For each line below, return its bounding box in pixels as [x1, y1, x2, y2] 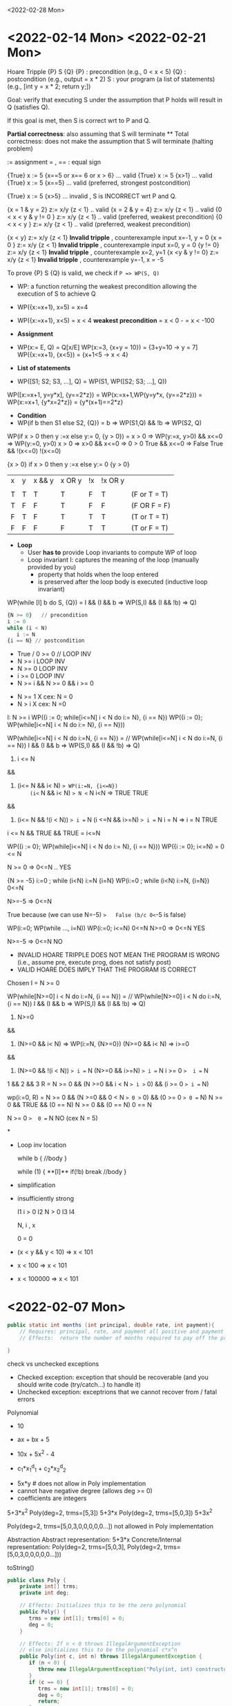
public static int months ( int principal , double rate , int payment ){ [7, 1322, 215, 1329]
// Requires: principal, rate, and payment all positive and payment [19, 1328, 224, 1336]
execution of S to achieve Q [17, 290, 97, 298]
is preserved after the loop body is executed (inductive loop [37, 577, 209, 586]
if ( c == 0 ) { [28, 1678, 70, 1685]
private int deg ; [19, 1589, 70, 1597]
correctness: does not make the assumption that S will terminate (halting [7, 137, 214, 145]
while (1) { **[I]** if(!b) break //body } [17, 1168, 127, 1176]
